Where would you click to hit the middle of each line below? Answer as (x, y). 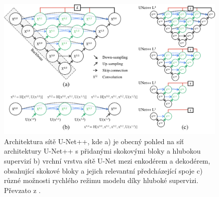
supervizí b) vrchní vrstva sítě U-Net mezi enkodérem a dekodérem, (107, 161)
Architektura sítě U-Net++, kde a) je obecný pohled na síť (94, 141)
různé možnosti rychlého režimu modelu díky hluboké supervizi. (101, 180)
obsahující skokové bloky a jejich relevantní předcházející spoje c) (103, 170)
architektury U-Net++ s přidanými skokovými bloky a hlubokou (103, 151)
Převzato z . (22, 190)
